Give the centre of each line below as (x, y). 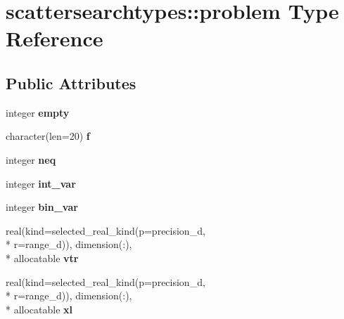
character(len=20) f (48, 136)
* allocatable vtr (42, 258)
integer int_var (41, 183)
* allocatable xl (39, 309)
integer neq (31, 159)
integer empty (38, 112)
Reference (55, 38)
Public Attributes (71, 83)
